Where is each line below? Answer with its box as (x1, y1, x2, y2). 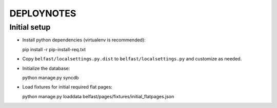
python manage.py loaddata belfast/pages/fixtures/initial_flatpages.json (22, 93, 174, 99)
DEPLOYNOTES (9, 8, 76, 19)
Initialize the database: (22, 65, 70, 71)
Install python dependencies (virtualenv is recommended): (22, 37, 146, 43)
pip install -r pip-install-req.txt (22, 46, 86, 52)
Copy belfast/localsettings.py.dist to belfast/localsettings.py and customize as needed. (22, 56, 242, 62)
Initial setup (9, 23, 51, 32)
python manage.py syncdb (22, 74, 79, 80)
